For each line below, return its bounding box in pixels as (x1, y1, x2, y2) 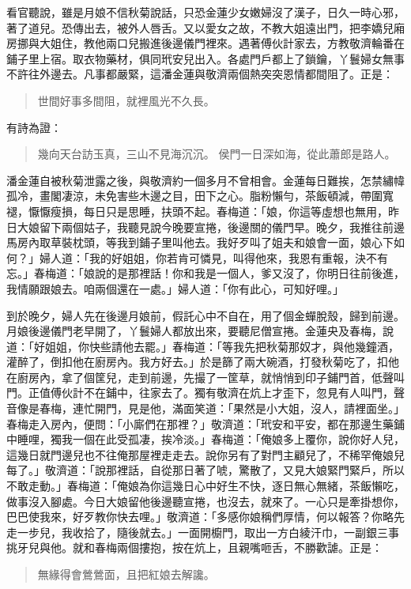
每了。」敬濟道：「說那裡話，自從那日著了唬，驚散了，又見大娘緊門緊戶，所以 (6, 462, 405, 478)
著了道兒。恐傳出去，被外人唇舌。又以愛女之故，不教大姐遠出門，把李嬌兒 (6, 19, 394, 36)
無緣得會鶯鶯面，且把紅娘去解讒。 (37, 566, 215, 582)
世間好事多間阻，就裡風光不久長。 (37, 92, 215, 108)
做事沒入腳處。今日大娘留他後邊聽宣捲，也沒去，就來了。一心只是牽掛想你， (6, 493, 405, 509)
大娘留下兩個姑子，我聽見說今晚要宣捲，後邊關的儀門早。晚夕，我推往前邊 (17, 218, 405, 235)
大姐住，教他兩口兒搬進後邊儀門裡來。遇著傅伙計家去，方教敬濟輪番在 (39, 35, 405, 51)
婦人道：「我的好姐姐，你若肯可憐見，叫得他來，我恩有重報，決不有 (39, 249, 388, 266)
